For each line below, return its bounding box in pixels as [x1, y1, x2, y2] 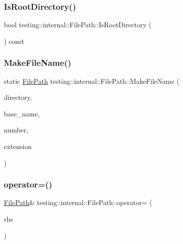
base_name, [4, 108, 40, 118]
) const [4, 36, 25, 46]
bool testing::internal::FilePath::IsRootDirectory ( [4, 19, 152, 30]
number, [4, 125, 29, 135]
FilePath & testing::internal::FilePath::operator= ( [4, 197, 152, 207]
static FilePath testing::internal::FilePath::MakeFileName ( [4, 75, 180, 86]
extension [4, 141, 32, 151]
